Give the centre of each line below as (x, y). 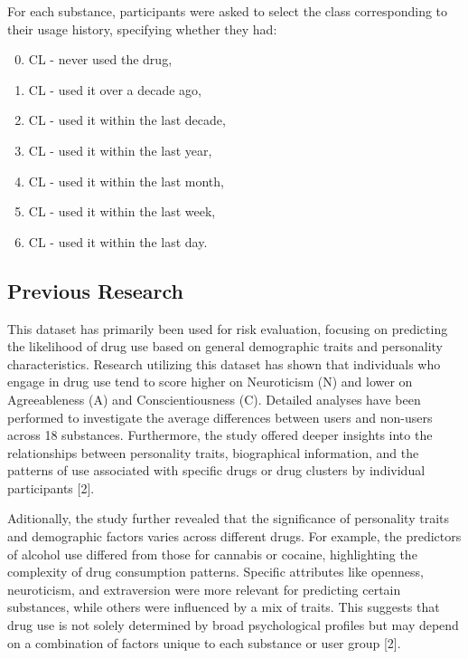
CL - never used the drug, (100, 59)
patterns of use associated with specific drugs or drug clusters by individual (216, 470)
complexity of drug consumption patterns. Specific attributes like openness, (215, 572)
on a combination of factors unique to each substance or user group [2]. (204, 642)
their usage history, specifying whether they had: (142, 29)
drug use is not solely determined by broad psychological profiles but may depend (233, 625)
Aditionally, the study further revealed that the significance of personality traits (229, 518)
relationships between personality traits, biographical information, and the (213, 452)
